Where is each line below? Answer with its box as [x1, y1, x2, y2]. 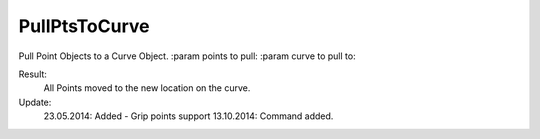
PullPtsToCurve [18, 15, 150, 37]
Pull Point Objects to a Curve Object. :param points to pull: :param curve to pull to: [18, 50, 356, 62]
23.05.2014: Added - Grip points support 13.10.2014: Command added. [43, 110, 334, 122]
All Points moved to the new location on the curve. [43, 82, 251, 94]
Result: [18, 68, 47, 80]
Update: [18, 96, 52, 108]
